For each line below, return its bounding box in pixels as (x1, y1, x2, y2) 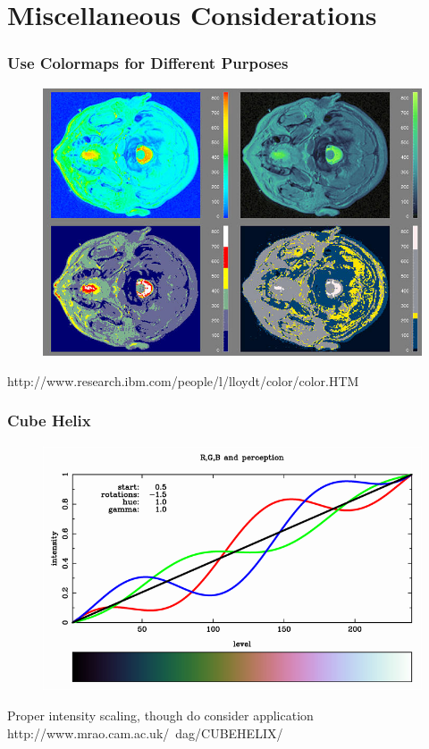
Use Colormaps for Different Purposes (7, 52, 289, 74)
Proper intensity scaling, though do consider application (7, 706, 314, 725)
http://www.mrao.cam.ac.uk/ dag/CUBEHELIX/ (7, 723, 283, 742)
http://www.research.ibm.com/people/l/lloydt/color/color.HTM (7, 371, 359, 390)
